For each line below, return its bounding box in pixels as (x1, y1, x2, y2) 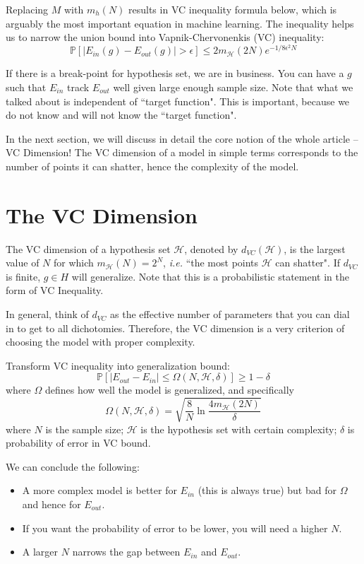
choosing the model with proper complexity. (6, 334, 195, 349)
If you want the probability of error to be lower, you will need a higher (22, 520, 328, 535)
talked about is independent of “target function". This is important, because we (6, 93, 350, 108)
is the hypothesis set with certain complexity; (140, 421, 337, 436)
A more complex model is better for (22, 483, 177, 498)
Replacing (6, 2, 49, 16)
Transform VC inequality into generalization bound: (6, 358, 230, 372)
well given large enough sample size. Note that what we (113, 80, 353, 94)
